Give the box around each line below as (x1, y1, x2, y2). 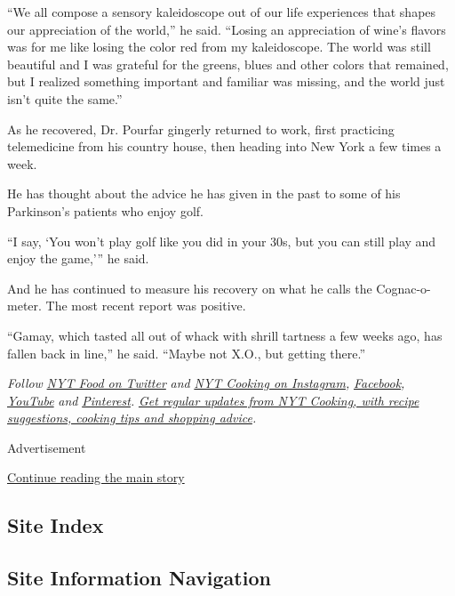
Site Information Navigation (7, 564, 271, 592)
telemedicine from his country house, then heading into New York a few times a (7, 137, 442, 156)
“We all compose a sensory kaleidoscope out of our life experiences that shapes (7, 3, 436, 20)
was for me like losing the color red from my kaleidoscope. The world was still (7, 37, 431, 56)
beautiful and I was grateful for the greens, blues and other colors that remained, (7, 54, 449, 73)
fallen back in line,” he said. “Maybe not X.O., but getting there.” (7, 343, 366, 362)
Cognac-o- (376, 278, 431, 297)
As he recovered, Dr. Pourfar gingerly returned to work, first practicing (7, 119, 395, 138)
